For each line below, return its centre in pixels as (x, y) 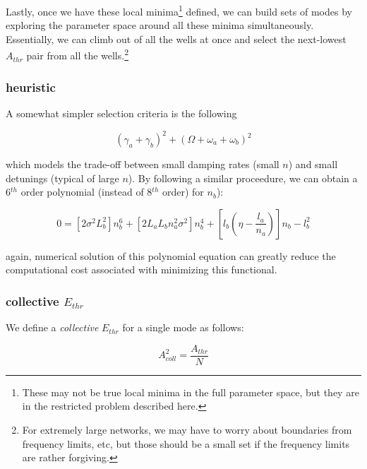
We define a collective (52, 327)
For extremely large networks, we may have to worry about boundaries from (187, 430)
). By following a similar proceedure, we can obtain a (243, 178)
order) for (183, 192)
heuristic (31, 87)
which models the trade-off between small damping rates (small (143, 164)
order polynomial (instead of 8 (86, 192)
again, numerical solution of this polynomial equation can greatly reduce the (171, 255)
